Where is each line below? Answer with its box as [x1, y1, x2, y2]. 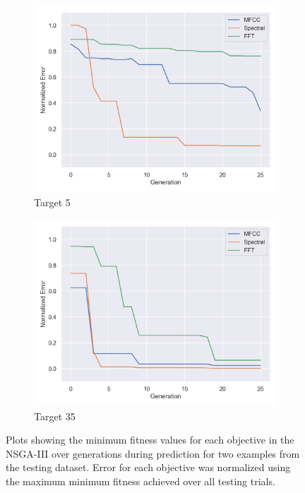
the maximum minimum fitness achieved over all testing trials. [6, 473, 275, 488]
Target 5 [34, 194, 71, 209]
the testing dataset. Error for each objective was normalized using [6, 460, 291, 475]
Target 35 [34, 408, 76, 423]
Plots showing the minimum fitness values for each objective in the [6, 432, 294, 447]
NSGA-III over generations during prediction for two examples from [6, 446, 300, 461]
